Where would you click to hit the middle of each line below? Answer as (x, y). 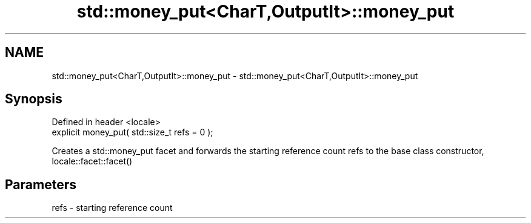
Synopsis (34, 99)
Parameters (41, 184)
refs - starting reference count (112, 208)
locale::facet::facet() (92, 161)
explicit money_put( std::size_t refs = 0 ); (132, 132)
